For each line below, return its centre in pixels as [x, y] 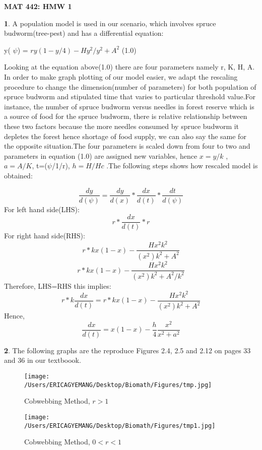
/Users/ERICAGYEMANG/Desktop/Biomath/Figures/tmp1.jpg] [120, 426]
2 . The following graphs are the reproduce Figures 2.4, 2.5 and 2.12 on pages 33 [127, 350]
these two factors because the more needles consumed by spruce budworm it [122, 126]
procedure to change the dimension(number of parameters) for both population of [130, 86]
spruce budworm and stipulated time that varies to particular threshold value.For [130, 97]
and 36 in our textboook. [43, 360]
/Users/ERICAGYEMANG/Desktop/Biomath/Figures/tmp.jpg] [118, 385]
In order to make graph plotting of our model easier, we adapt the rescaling [121, 76]
